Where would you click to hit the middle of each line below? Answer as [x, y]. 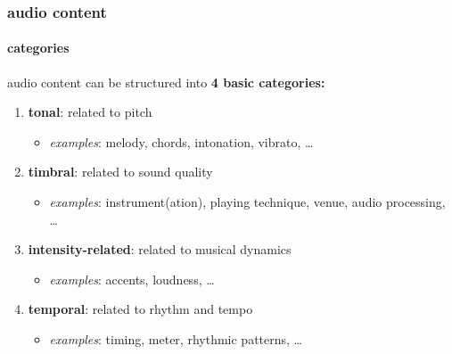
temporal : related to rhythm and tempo [140, 309]
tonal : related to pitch [90, 112]
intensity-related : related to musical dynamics [160, 249]
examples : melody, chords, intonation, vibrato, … [181, 141]
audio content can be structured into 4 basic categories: [166, 82]
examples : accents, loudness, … [132, 279]
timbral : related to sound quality [120, 172]
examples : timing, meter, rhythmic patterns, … [176, 338]
